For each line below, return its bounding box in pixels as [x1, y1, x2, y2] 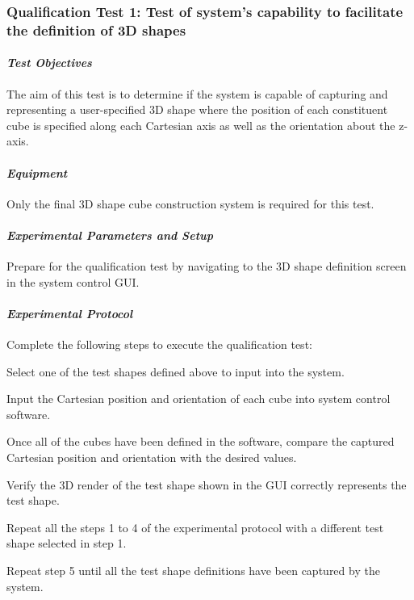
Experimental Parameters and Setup [6, 226, 214, 243]
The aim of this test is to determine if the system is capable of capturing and [6, 85, 388, 102]
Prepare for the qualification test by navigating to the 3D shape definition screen [6, 258, 407, 275]
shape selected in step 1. [6, 535, 127, 552]
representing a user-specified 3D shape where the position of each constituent [6, 101, 388, 118]
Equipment [6, 164, 68, 181]
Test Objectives [6, 54, 92, 71]
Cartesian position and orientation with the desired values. [6, 449, 297, 466]
